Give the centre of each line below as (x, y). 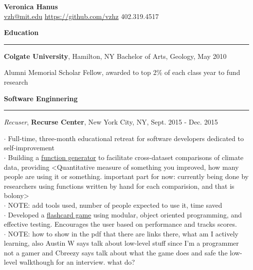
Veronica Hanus (31, 6)
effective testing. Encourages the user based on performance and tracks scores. (120, 224)
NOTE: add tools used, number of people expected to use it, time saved (115, 205)
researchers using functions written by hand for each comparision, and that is (119, 186)
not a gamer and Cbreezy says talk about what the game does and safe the (116, 252)
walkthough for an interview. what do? (77, 262)
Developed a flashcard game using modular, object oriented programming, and (125, 214)
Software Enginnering (41, 98)
